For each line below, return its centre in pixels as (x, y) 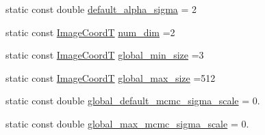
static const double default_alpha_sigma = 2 (101, 9)
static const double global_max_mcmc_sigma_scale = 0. (127, 123)
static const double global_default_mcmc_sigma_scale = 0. (133, 101)
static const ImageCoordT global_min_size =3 (105, 55)
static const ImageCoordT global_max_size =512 (111, 77)
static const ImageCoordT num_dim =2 (90, 32)
